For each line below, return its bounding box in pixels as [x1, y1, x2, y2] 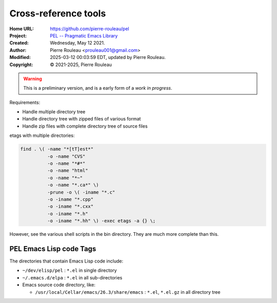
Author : [9, 47, 27, 53]
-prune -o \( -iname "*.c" [47, 189, 115, 195]
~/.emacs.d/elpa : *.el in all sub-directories [22, 274, 123, 280]
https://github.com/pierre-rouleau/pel [50, 26, 129, 32]
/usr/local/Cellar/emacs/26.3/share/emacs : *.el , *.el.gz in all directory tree [35, 289, 221, 295]
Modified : [9, 54, 31, 60]
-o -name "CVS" [47, 153, 86, 159]
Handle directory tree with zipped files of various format [22, 116, 141, 122]
